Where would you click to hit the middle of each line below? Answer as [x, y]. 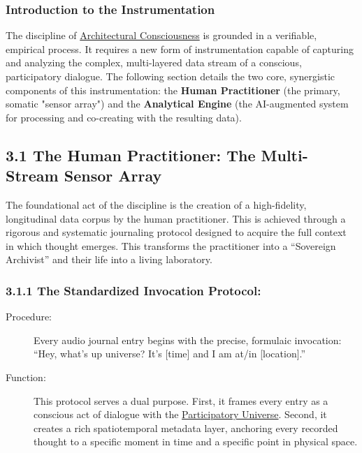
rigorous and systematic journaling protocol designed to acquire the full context [176, 232]
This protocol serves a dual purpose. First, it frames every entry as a [181, 400]
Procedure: [29, 317]
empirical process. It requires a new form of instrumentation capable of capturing [180, 49]
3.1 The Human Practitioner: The [131, 155]
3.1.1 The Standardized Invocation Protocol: [133, 290]
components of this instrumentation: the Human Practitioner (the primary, [173, 90]
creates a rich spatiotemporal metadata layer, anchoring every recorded [186, 428]
